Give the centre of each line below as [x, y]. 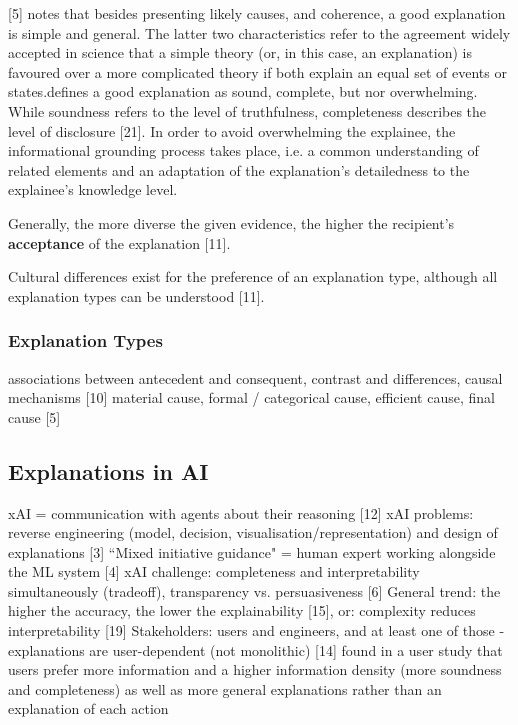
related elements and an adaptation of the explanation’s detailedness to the [239, 169]
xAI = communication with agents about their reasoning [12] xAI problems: [241, 512]
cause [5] [34, 416]
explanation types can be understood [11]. [136, 295]
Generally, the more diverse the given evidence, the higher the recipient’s [231, 222]
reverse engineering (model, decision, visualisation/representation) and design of [253, 532]
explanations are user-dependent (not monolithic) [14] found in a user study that [255, 649]
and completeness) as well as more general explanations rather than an [225, 688]
